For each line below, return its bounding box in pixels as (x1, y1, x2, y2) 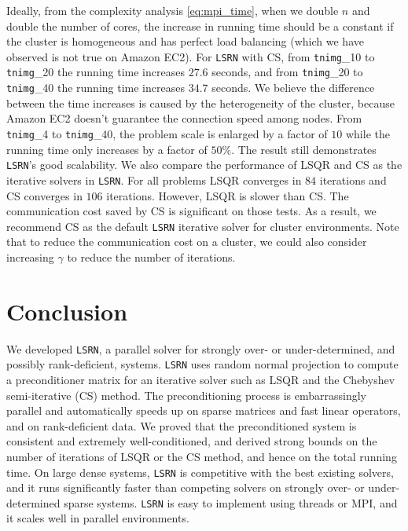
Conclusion (6, 295, 128, 327)
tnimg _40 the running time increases (6, 79, 185, 96)
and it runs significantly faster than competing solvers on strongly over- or (6, 479, 365, 496)
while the (345, 125, 390, 141)
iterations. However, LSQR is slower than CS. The (106, 187, 349, 203)
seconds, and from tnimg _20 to (211, 64, 363, 80)
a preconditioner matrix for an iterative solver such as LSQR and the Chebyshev (6, 371, 395, 387)
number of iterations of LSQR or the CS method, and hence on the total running (6, 448, 397, 464)
